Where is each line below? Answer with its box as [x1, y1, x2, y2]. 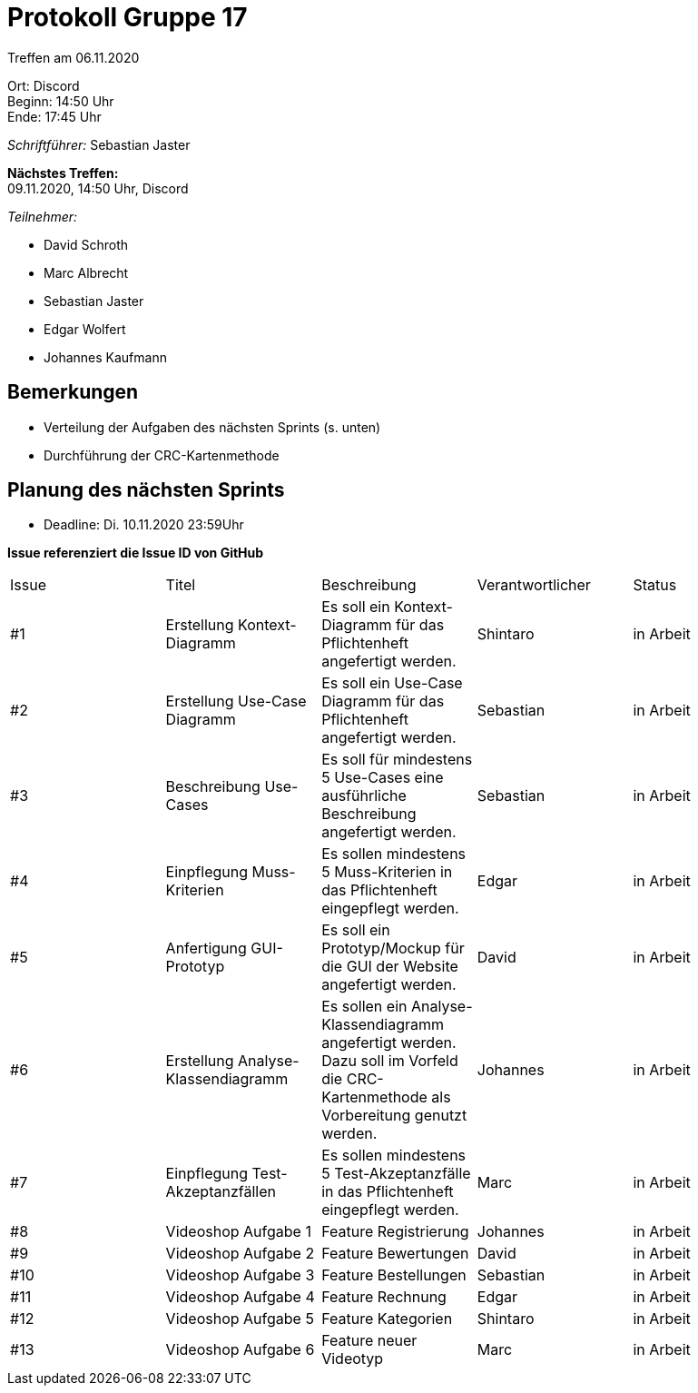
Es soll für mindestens [321, 750, 473, 769]
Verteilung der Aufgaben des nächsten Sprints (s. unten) [44, 419, 381, 435]
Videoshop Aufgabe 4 [165, 1288, 315, 1307]
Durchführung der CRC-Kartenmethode [44, 447, 280, 463]
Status [633, 576, 677, 595]
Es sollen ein [321, 997, 408, 1016]
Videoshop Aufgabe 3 [165, 1266, 315, 1285]
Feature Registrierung [321, 1222, 469, 1241]
